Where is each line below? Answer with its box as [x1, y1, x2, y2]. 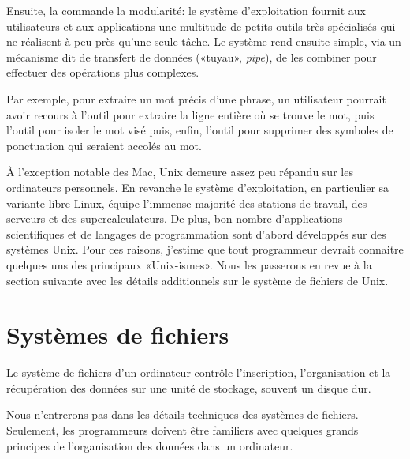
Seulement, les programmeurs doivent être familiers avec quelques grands [6, 422, 359, 438]
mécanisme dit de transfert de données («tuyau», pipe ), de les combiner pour [6, 48, 377, 65]
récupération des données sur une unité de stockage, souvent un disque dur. [6, 379, 371, 396]
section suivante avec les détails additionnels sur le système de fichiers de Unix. [6, 272, 389, 288]
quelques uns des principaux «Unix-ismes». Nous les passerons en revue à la [6, 256, 372, 273]
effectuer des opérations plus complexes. [6, 64, 199, 81]
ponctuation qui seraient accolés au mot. [6, 137, 202, 153]
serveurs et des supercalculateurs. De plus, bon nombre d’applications [6, 210, 343, 227]
